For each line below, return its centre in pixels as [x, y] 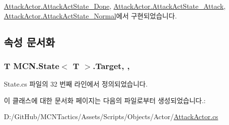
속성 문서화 [29, 42]
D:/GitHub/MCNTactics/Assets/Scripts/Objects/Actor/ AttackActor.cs [111, 116]
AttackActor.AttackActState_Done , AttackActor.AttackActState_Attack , [115, 6]
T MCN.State [32, 65]
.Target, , [111, 65]
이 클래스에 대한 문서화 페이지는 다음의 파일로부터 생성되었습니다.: [105, 100]
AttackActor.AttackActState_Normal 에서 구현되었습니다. [90, 15]
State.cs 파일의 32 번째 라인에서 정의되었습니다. [76, 84]
